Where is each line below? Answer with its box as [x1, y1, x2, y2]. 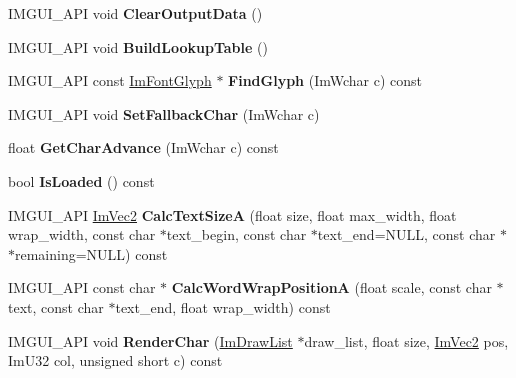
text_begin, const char [166, 224, 307, 245]
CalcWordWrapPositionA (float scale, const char [171, 277, 492, 298]
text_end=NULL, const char [317, 224, 496, 245]
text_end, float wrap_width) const [115, 296, 331, 317]
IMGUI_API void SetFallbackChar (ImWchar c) [8, 103, 320, 124]
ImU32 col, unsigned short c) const [8, 350, 223, 371]
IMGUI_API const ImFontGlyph [8, 70, 212, 91]
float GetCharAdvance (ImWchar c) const [8, 137, 279, 158]
